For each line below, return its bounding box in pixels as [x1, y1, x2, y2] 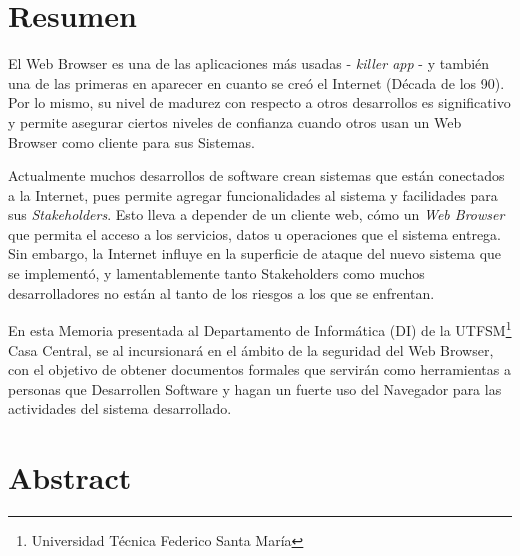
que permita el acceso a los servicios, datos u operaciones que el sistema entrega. [8, 223, 502, 244]
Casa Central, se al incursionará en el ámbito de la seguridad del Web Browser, [8, 339, 494, 360]
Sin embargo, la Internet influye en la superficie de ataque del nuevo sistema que [8, 243, 502, 264]
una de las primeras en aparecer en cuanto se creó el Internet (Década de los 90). [8, 72, 505, 93]
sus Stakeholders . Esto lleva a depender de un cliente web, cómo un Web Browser [8, 204, 505, 225]
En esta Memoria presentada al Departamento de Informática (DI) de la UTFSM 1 [8, 317, 512, 340]
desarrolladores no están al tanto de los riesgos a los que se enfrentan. [8, 282, 435, 303]
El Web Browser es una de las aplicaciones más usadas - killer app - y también [8, 53, 490, 74]
